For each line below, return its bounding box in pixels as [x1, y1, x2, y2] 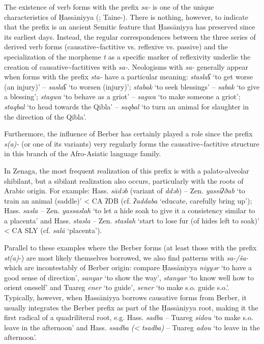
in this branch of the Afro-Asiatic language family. [4, 148, 161, 159]
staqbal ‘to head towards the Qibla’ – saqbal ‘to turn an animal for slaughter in [4, 101, 249, 111]
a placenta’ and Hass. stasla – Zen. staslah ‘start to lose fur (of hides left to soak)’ [4, 215, 259, 225]
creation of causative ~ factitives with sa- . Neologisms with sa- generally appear [4, 61, 248, 72]
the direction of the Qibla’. [4, 111, 86, 122]
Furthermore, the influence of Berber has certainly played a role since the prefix [4, 128, 253, 139]
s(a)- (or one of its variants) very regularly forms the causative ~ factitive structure [4, 138, 259, 149]
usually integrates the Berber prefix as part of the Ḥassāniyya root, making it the [4, 302, 258, 312]
